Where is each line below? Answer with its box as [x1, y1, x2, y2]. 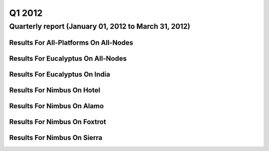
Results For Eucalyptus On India [9, 70, 111, 78]
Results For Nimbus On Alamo [9, 102, 104, 110]
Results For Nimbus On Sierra [9, 133, 103, 142]
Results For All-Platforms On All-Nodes [9, 38, 134, 47]
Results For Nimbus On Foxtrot [9, 117, 107, 126]
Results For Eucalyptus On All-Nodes [9, 54, 127, 63]
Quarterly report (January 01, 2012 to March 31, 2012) [9, 22, 190, 31]
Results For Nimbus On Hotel [9, 86, 101, 94]
